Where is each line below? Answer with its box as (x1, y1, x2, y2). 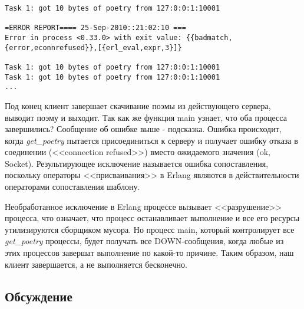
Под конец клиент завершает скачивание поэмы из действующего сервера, (5, 99, 271, 111)
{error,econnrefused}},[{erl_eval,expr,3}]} (5, 43, 182, 52)
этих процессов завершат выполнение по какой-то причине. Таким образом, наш (5, 246, 294, 259)
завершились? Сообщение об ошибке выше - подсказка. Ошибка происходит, (5, 123, 282, 135)
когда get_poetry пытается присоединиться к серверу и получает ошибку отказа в (5, 134, 298, 146)
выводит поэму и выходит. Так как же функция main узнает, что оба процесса (5, 111, 287, 123)
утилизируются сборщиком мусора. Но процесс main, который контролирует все (5, 223, 295, 235)
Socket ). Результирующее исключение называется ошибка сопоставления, (5, 157, 269, 169)
